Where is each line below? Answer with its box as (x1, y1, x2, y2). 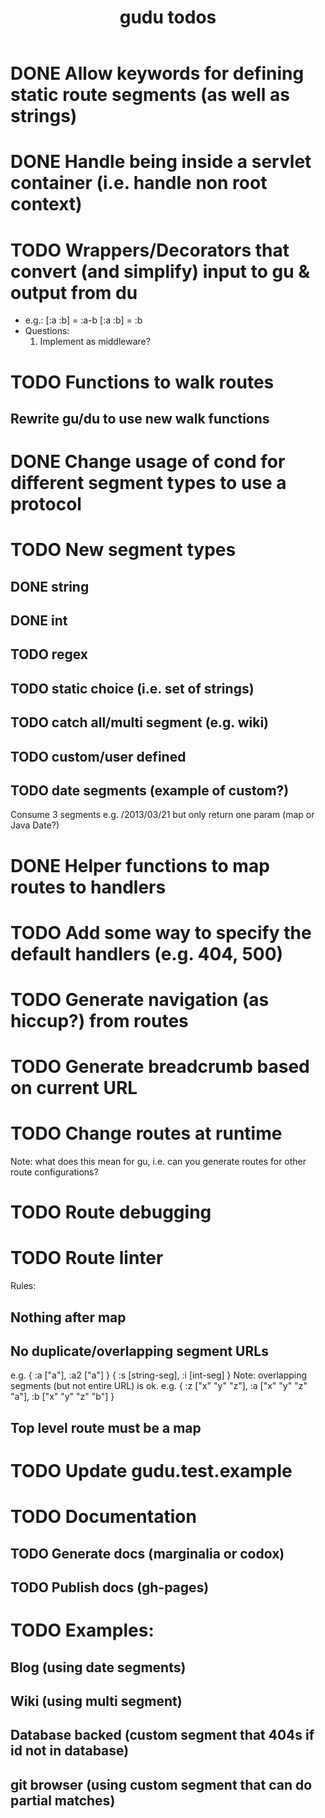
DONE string (10, 578, 90, 595)
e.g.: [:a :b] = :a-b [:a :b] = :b (24, 314, 143, 326)
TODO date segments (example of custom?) (10, 782, 290, 799)
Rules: (10, 1280, 37, 1292)
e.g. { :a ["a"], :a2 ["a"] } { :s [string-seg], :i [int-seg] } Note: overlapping (10, 1369, 308, 1381)
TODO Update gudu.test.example (10, 1460, 293, 1483)
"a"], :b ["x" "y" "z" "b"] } (10, 1391, 115, 1403)
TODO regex (10, 646, 88, 663)
